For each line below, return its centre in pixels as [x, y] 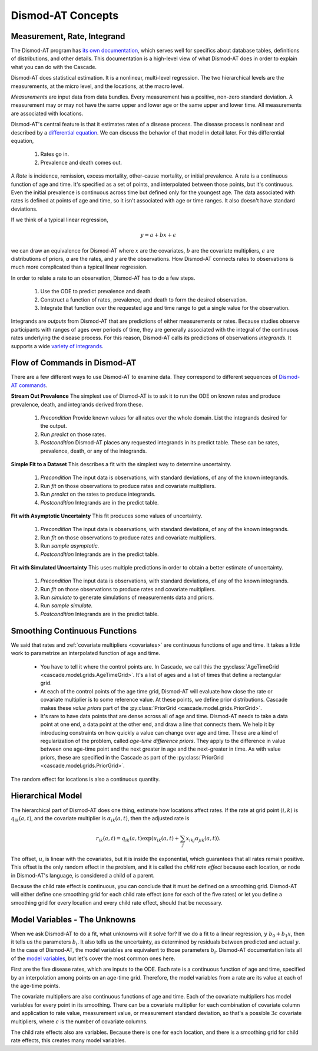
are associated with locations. [47, 113]
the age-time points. [35, 986]
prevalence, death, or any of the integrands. [94, 451]
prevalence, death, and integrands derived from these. [77, 404]
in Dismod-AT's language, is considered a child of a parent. [83, 875]
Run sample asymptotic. [70, 546]
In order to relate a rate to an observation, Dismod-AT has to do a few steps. [103, 278]
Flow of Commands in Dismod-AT [74, 363]
